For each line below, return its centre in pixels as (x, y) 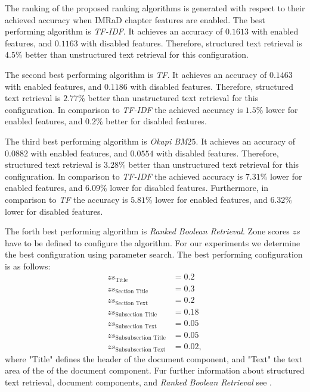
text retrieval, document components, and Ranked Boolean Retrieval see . (138, 382)
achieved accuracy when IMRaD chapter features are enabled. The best (135, 19)
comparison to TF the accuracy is (66, 199)
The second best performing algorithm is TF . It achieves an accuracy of (136, 74)
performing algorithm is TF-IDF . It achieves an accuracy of (114, 31)
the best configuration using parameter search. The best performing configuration (154, 254)
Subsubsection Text (140, 349)
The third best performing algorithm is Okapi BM (96, 141)
